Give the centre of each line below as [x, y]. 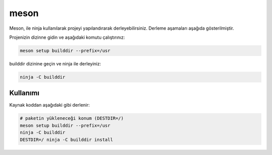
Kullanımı [24, 93]
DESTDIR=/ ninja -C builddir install [66, 139]
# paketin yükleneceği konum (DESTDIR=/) [72, 119]
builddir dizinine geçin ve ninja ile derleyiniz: [55, 63]
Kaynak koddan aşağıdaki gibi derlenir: [50, 105]
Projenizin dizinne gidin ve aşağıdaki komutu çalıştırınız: [67, 37]
